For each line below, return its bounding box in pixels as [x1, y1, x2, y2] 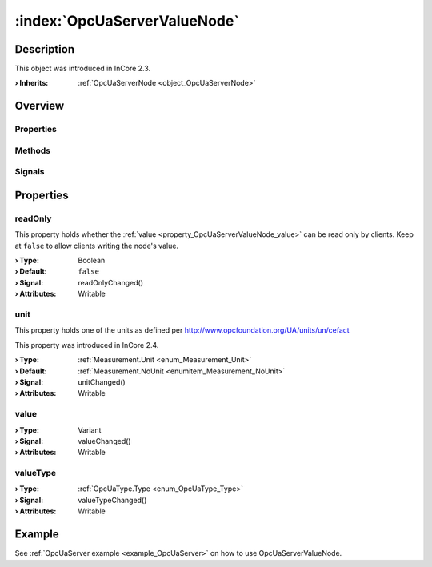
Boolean [78, 256, 106, 266]
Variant [78, 425, 102, 435]
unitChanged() [78, 377, 126, 387]
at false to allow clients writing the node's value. [14, 241, 179, 250]
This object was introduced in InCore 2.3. [14, 64, 151, 74]
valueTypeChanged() [78, 495, 147, 505]
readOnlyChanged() [78, 278, 144, 287]
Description [14, 42, 75, 56]
